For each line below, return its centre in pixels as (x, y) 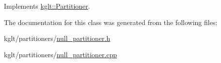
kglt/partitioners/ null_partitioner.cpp (61, 54)
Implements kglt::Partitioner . (47, 6)
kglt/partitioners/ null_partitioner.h (57, 38)
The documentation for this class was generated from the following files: (111, 22)
